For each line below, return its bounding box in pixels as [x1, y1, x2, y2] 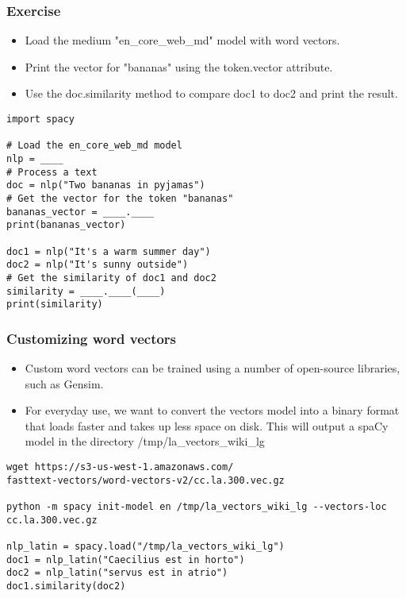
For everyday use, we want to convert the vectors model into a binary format [25, 402, 400, 419]
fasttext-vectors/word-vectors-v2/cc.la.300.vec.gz [6, 474, 285, 486]
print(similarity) [6, 299, 103, 311]
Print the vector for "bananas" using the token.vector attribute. [25, 58, 333, 75]
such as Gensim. [25, 375, 104, 392]
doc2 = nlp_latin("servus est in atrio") [6, 567, 228, 579]
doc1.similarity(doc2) [6, 580, 126, 592]
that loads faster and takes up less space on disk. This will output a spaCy [25, 417, 389, 434]
